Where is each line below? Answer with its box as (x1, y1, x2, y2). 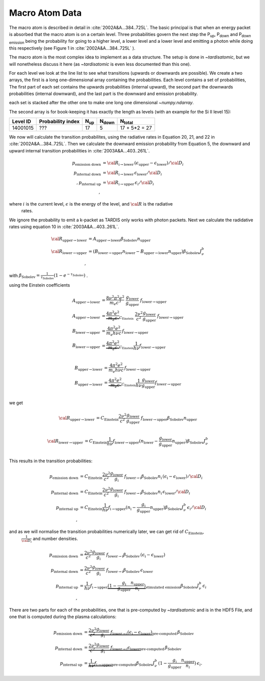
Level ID (12, 118, 31, 125)
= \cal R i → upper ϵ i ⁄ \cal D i (102, 179, 154, 186)
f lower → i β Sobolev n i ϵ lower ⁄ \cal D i (124, 489, 190, 496)
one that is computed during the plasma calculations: (9, 614, 116, 620)
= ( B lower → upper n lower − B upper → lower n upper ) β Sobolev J (88, 249, 202, 255)
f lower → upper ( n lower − (113, 438, 158, 445)
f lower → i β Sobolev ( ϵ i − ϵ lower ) (106, 552, 165, 559)
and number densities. (32, 536, 78, 542)
